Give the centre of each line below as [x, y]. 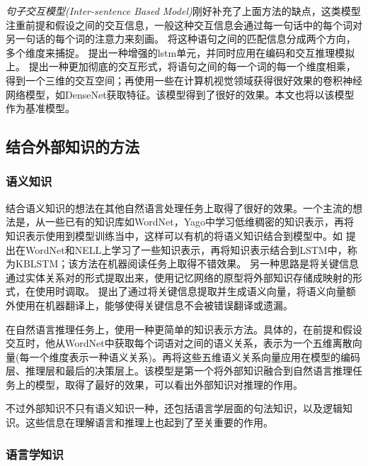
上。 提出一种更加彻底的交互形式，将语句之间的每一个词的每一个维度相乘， [181, 66]
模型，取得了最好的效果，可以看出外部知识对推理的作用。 [169, 384]
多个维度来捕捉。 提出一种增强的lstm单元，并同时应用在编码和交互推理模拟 [180, 52]
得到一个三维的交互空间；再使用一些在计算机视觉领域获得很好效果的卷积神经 [184, 80]
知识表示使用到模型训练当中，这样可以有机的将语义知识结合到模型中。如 [174, 235]
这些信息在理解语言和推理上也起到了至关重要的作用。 [149, 422]
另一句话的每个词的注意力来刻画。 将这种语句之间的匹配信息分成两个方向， [181, 39]
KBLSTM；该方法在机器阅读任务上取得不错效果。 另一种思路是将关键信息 [187, 263]
